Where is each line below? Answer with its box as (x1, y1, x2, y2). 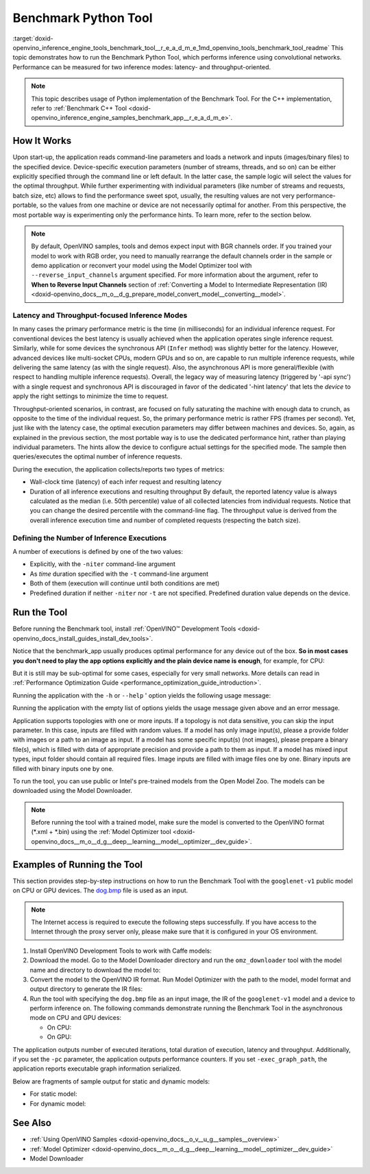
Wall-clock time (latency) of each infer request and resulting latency (29, 478, 222, 486)
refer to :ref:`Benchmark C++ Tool (31, 103, 127, 112)
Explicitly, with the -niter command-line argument (29, 560, 176, 568)
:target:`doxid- (12, 34, 54, 42)
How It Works (12, 135, 72, 147)
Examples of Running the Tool (12, 859, 143, 870)
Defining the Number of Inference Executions (12, 533, 167, 543)
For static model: (29, 1090, 77, 1098)
